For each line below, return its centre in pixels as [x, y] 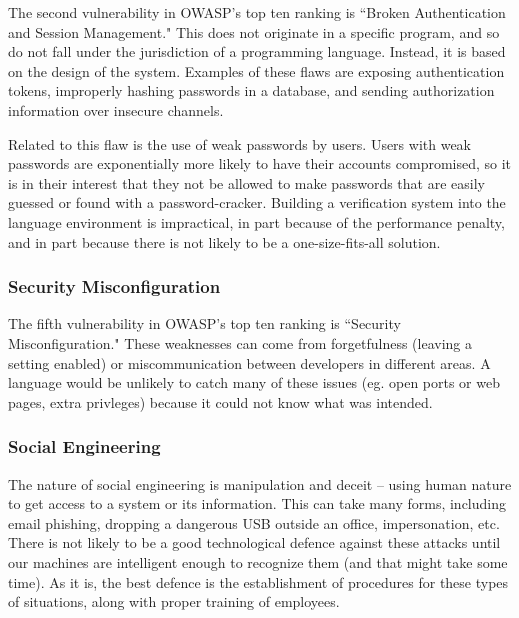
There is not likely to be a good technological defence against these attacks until [254, 542]
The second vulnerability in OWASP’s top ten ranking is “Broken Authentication [257, 12]
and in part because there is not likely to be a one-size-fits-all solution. [224, 241]
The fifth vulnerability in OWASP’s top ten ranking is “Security [204, 323]
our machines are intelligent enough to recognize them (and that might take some [258, 561]
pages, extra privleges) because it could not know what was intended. [220, 401]
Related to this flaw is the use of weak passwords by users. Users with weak [239, 143]
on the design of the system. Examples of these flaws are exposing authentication [256, 70]
